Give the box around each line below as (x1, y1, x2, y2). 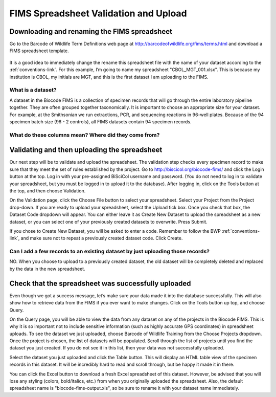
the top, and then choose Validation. (9, 187, 86, 194)
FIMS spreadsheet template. (9, 48, 69, 54)
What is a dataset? (9, 86, 57, 94)
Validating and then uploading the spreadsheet (9, 146, 163, 155)
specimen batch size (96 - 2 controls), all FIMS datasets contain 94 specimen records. (9, 118, 192, 125)
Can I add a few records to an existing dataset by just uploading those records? (9, 248, 210, 255)
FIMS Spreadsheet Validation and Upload (9, 8, 187, 19)
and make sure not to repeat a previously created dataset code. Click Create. (20, 235, 183, 241)
